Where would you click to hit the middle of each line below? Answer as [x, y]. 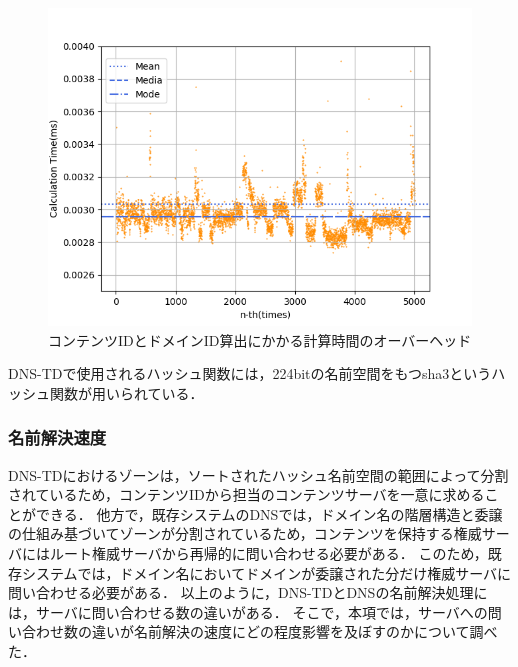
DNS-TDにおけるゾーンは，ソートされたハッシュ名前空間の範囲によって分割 [258, 474]
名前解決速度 [57, 437]
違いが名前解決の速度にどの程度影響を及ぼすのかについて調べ [294, 631]
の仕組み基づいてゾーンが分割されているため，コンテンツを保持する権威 [245, 533]
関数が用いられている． [126, 392]
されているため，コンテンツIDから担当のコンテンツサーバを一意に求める [246, 494]
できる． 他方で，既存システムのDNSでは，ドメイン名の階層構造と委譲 [269, 513]
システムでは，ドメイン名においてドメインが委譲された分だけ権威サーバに [266, 572]
